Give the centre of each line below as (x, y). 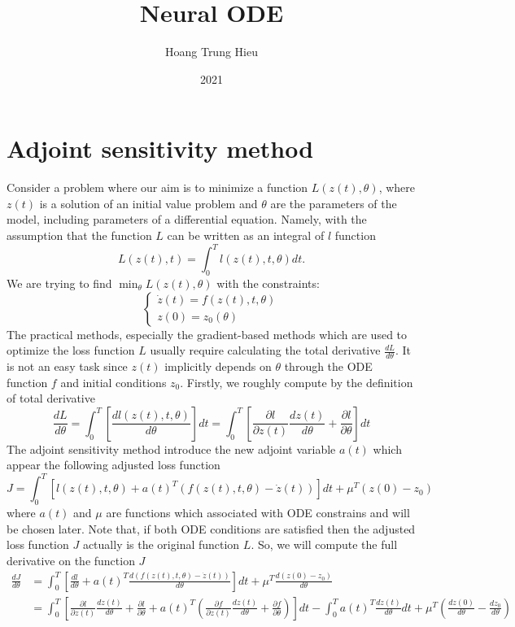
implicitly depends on (218, 366)
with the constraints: (268, 283)
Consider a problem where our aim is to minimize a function (157, 187)
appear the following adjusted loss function (113, 465)
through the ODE (328, 366)
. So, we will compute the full (324, 544)
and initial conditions (113, 382)
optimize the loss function (71, 350)
